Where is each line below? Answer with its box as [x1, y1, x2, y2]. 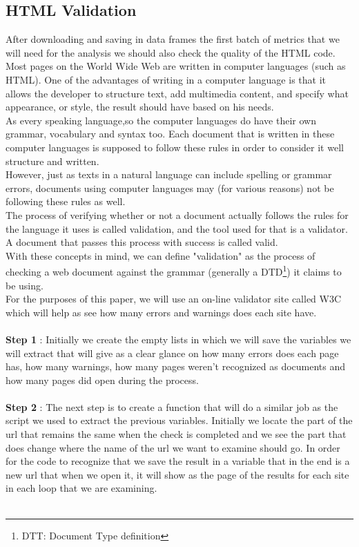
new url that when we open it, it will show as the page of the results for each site [6, 467, 349, 481]
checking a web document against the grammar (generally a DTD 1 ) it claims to [6, 262, 342, 278]
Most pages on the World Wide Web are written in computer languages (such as [6, 59, 346, 73]
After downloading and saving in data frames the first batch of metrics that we [6, 32, 340, 46]
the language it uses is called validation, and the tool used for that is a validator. [6, 221, 348, 236]
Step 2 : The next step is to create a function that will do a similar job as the [6, 399, 338, 414]
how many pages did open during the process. [6, 372, 199, 387]
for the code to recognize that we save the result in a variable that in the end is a [6, 454, 350, 468]
